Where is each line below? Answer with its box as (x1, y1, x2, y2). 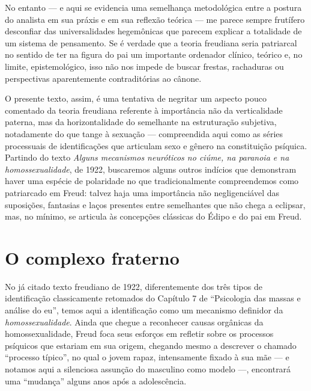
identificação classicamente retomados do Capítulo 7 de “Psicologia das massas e (5, 292, 301, 304)
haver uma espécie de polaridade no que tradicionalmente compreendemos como (5, 174, 299, 187)
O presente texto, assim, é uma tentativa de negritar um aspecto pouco (5, 92, 267, 105)
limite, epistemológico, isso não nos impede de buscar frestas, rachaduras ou (5, 60, 284, 72)
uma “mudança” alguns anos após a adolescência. (5, 374, 187, 387)
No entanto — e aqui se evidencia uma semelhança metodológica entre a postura (5, 1, 302, 13)
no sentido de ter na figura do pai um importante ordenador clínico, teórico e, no (5, 48, 303, 61)
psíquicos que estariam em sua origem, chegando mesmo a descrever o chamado (5, 339, 297, 351)
